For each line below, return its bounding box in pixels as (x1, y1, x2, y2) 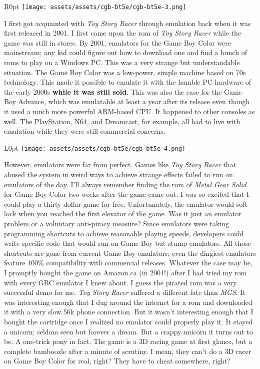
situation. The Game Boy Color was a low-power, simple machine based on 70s (4, 67, 246, 77)
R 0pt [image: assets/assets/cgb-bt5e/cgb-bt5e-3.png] (4, 1, 186, 11)
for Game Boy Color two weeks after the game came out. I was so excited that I (4, 189, 249, 199)
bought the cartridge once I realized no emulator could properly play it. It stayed (4, 316, 253, 326)
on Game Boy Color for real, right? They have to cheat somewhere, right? (4, 355, 230, 366)
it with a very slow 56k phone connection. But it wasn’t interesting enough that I (4, 306, 253, 317)
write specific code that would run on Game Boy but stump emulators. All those (4, 238, 251, 248)
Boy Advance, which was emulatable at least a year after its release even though (4, 96, 250, 107)
